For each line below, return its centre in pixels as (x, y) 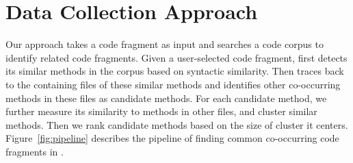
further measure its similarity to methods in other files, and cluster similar (161, 111)
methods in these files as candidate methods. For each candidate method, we (166, 98)
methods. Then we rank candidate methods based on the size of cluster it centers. (177, 124)
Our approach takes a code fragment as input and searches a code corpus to (165, 44)
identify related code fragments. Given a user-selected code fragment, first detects (176, 57)
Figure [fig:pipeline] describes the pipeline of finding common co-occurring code (172, 138)
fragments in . (35, 151)
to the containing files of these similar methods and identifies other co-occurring (173, 84)
